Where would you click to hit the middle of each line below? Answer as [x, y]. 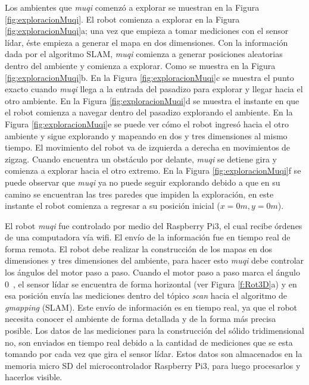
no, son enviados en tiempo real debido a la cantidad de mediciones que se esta [149, 342]
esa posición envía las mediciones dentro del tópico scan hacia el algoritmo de [146, 295]
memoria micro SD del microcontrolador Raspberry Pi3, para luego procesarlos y [153, 365]
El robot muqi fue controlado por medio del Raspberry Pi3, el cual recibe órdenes [154, 225]
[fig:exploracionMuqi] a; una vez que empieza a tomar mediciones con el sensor [147, 31]
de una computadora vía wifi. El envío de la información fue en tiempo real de [148, 237]
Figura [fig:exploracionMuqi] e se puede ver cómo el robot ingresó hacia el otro [147, 123]
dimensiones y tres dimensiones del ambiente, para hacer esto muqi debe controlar [154, 260]
